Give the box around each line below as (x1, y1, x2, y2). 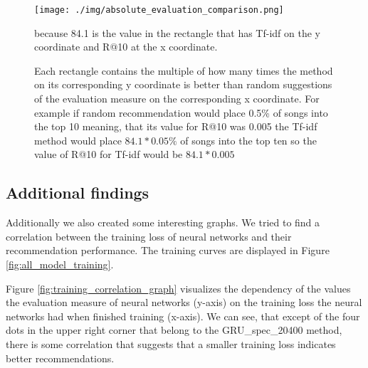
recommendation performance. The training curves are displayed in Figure (6, 243, 330, 258)
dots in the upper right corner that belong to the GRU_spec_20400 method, (6, 322, 342, 337)
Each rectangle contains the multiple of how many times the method (34, 63, 333, 78)
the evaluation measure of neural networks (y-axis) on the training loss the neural (6, 295, 362, 310)
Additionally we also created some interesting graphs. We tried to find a (6, 215, 320, 230)
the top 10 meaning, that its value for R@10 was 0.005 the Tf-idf (34, 119, 317, 134)
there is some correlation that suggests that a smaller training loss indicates (6, 336, 336, 351)
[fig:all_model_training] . (6, 256, 114, 271)
